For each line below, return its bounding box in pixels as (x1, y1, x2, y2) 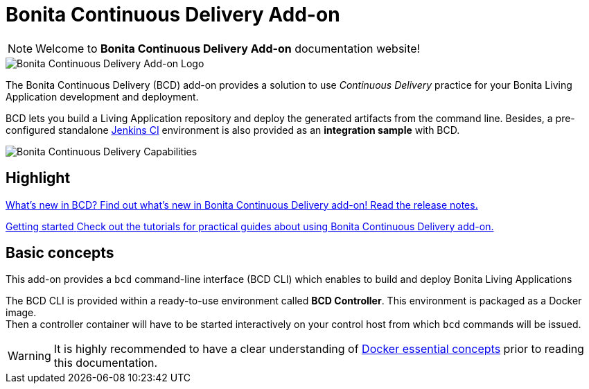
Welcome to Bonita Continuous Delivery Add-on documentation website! (35, 41, 421, 55)
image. (6, 306, 37, 319)
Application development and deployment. (6, 90, 199, 103)
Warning (8, 349, 51, 363)
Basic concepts (6, 244, 114, 262)
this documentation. (53, 356, 158, 370)
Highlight (6, 169, 71, 187)
